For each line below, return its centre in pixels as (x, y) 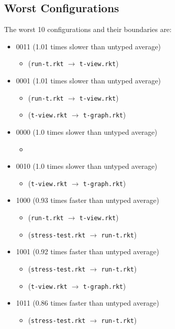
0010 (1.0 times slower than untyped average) (87, 166)
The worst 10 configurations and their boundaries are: (88, 29)
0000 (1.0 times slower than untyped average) (87, 131)
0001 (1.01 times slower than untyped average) (89, 81)
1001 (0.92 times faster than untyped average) (87, 251)
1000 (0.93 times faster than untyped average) (87, 200)
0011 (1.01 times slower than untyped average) (89, 46)
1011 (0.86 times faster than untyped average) (87, 303)
